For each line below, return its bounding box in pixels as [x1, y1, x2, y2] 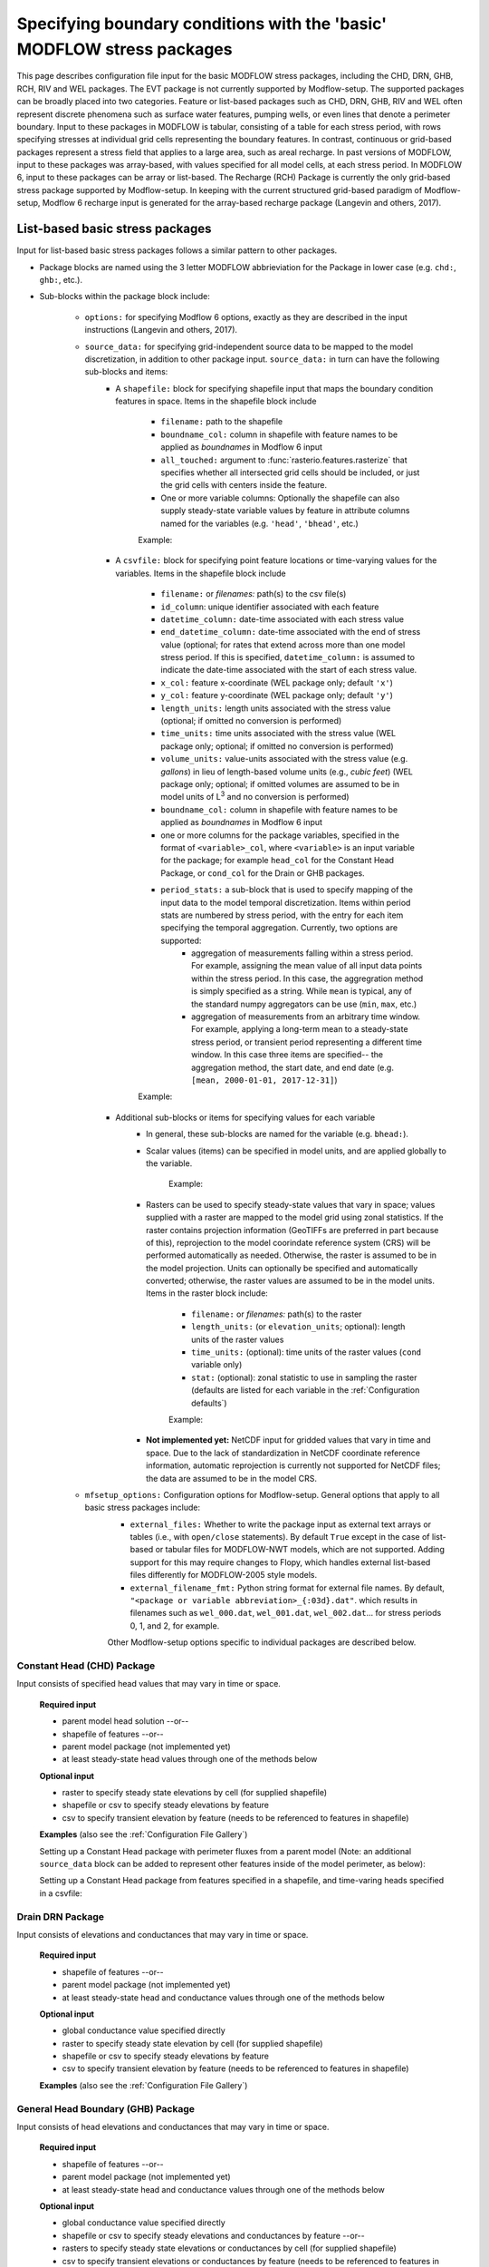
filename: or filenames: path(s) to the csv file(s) [160, 589, 347, 599]
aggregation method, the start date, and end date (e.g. [191, 1062, 394, 1073]
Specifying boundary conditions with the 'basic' [16, 14, 388, 34]
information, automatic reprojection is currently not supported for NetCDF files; [146, 1460, 441, 1471]
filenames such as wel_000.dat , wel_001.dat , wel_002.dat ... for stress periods [129, 1608, 442, 1619]
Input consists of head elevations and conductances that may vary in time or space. [16, 2122, 330, 2133]
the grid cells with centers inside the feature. [160, 480, 328, 491]
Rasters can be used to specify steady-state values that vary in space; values [146, 1199, 436, 1210]
